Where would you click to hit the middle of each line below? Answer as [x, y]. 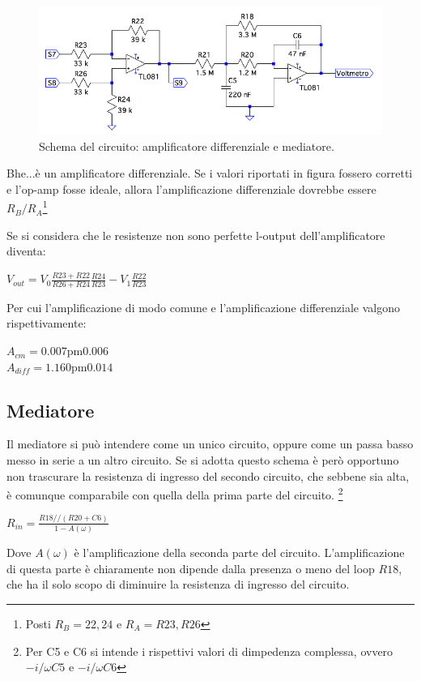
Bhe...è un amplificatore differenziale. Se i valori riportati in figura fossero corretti [210, 173]
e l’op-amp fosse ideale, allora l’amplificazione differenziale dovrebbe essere [191, 189]
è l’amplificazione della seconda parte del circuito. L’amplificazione [239, 553]
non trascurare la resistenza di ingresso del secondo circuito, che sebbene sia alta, [208, 475]
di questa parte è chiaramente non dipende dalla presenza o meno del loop [191, 568]
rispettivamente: [47, 323]
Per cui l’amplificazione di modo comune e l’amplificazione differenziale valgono [203, 307]
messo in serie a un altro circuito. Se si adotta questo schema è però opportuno [203, 460]
